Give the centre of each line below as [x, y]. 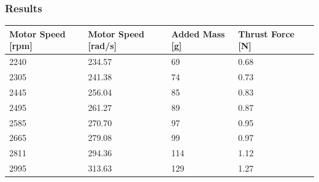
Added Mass [198, 33]
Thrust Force [266, 33]
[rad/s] [102, 46]
